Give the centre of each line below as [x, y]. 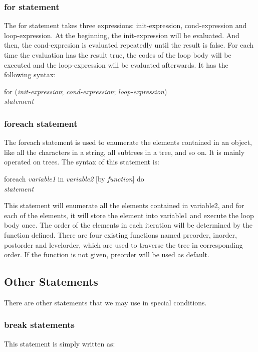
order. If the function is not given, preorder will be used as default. [107, 254]
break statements [39, 325]
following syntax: [30, 74]
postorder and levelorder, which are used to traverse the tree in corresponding [123, 244]
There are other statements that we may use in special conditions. [105, 302]
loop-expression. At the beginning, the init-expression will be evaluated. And [122, 35]
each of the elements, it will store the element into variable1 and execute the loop [129, 215]
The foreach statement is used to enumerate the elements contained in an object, [128, 142]
